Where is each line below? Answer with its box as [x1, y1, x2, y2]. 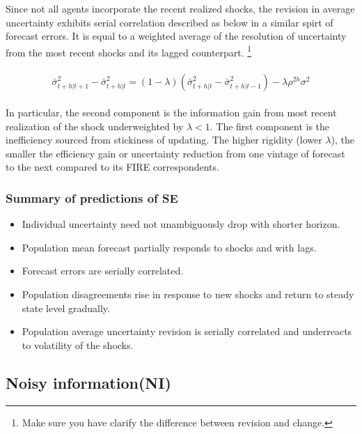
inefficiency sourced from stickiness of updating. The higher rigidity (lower [6, 132, 322, 147]
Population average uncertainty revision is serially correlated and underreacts [22, 324, 352, 339]
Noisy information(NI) [6, 371, 171, 393]
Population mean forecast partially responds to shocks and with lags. [22, 240, 317, 254]
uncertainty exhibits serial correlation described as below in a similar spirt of [6, 15, 333, 29]
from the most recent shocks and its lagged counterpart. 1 [6, 42, 252, 59]
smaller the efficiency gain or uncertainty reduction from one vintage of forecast [6, 146, 345, 160]
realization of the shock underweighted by [6, 118, 184, 133]
